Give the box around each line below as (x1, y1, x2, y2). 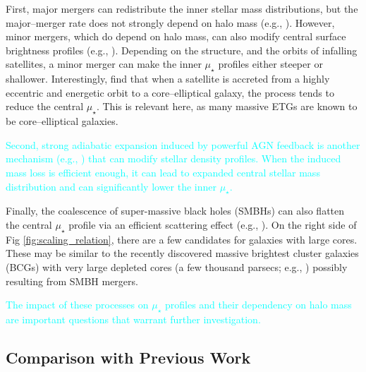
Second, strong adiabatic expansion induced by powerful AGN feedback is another (6, 137, 360, 152)
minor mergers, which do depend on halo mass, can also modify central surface (6, 29, 346, 44)
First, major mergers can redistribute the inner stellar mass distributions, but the (6, 1, 358, 16)
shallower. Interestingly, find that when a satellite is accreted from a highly (6, 71, 330, 86)
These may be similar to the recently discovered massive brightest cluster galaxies (6, 246, 359, 260)
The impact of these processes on (6, 297, 149, 312)
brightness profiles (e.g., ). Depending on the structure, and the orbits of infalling (6, 42, 358, 57)
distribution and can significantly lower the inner (6, 179, 216, 193)
